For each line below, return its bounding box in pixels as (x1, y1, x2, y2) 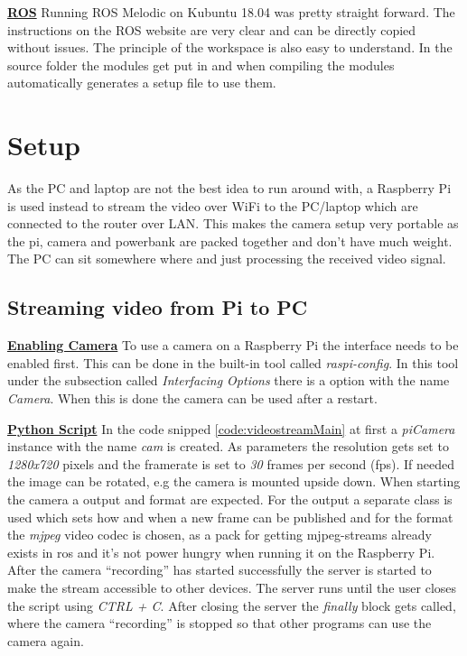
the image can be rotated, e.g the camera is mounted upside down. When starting (7, 472, 461, 491)
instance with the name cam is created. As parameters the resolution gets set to (7, 437, 449, 456)
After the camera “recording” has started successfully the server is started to (7, 560, 432, 579)
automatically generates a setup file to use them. (7, 73, 276, 92)
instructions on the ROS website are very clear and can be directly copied (7, 20, 416, 39)
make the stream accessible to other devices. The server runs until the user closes (7, 577, 457, 596)
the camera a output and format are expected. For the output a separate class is (7, 490, 453, 509)
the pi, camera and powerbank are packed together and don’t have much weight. (7, 231, 453, 250)
